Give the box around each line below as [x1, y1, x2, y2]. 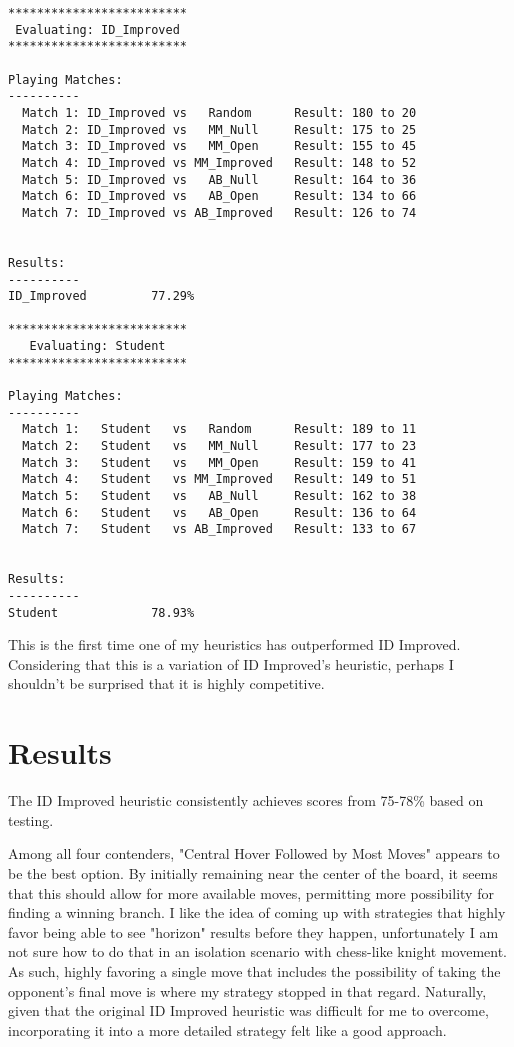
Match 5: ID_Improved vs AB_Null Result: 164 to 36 [22, 172, 417, 187]
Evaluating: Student [29, 339, 166, 354]
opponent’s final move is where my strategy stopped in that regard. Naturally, [8, 980, 487, 1001]
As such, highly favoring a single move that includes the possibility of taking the [8, 960, 501, 981]
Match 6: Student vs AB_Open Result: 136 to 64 [22, 505, 417, 520]
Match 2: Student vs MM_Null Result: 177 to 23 [22, 439, 417, 454]
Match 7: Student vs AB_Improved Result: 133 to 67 [22, 522, 417, 537]
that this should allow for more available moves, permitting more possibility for [8, 882, 494, 903]
